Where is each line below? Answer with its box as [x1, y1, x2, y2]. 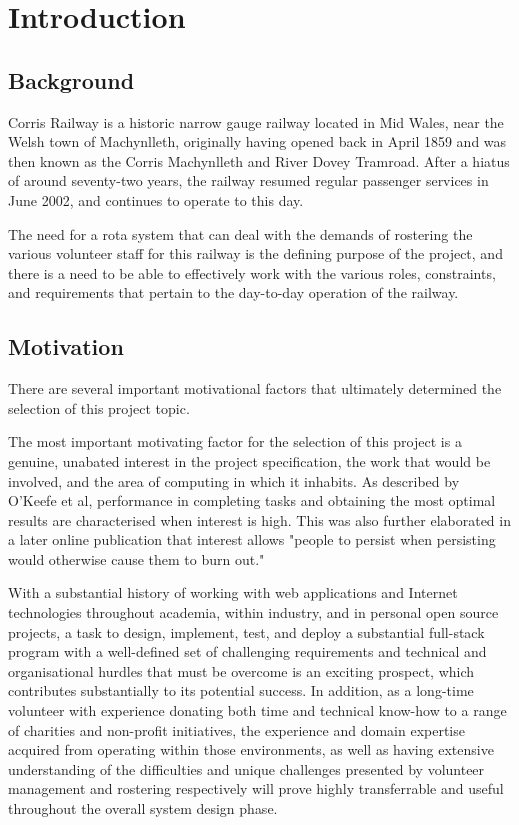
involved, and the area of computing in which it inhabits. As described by [8, 470, 460, 491]
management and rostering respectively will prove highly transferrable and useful [8, 778, 504, 799]
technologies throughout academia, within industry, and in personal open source [8, 602, 499, 623]
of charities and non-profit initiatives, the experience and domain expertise [8, 719, 465, 740]
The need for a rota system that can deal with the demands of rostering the [8, 223, 473, 244]
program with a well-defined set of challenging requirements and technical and [8, 641, 487, 662]
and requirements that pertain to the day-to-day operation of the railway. [8, 282, 459, 303]
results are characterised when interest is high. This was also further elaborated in [8, 509, 511, 530]
